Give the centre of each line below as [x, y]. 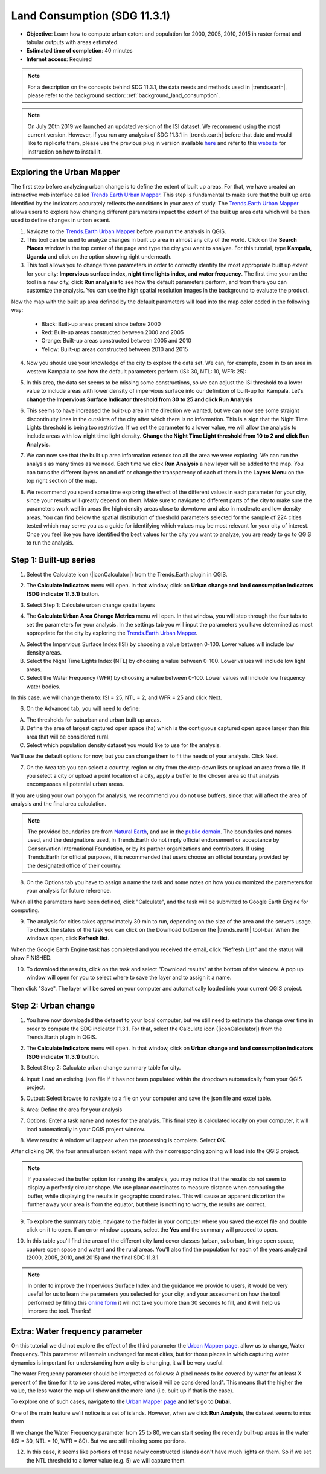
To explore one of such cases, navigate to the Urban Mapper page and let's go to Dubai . [121, 1401]
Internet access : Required [59, 59]
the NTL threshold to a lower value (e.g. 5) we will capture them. [106, 1460]
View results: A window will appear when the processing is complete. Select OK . [126, 1140]
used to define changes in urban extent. [61, 220]
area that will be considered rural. [68, 737]
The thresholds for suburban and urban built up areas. [94, 720]
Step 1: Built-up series [53, 560]
